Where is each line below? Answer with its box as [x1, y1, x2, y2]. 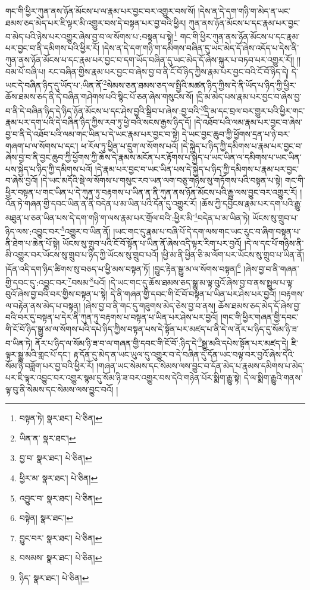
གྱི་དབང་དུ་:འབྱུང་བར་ [5, 276, 68, 288]
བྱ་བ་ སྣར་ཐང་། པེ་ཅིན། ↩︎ [19, 452, 92, 464]
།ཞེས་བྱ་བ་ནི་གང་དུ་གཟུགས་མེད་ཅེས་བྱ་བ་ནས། [83, 299, 216, 311]
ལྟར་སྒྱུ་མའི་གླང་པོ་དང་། [5, 348, 71, 360]
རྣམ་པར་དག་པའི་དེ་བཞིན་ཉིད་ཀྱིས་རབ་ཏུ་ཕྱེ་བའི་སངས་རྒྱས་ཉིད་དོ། [5, 116, 192, 128]
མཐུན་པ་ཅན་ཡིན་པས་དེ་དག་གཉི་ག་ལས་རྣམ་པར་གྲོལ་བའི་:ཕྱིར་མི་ [5, 211, 195, 223]
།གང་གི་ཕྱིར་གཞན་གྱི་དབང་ [220, 311, 299, 323]
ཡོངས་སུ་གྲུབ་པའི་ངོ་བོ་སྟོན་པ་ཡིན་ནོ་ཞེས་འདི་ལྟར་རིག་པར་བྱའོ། [62, 236, 242, 249]
